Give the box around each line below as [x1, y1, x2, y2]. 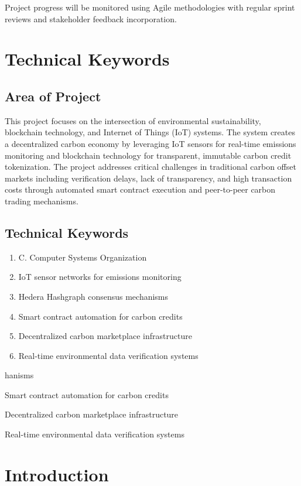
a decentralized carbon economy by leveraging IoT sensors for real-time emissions [5, 137, 296, 149]
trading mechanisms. [5, 194, 78, 207]
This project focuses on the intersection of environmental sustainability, [5, 114, 261, 126]
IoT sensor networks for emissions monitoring [18, 271, 182, 283]
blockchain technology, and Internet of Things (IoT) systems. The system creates [5, 126, 296, 138]
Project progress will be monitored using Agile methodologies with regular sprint [5, 1, 295, 13]
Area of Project [5, 87, 101, 105]
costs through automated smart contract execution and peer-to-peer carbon [5, 183, 276, 196]
